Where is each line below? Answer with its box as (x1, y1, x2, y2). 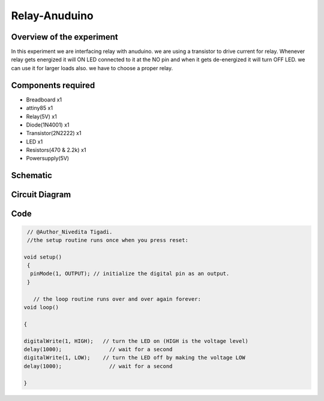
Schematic (11, 170, 52, 181)
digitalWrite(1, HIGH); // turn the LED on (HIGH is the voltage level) (23, 337, 249, 345)
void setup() (23, 253, 62, 261)
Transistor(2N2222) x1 (26, 130, 82, 137)
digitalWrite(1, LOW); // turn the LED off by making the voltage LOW (23, 354, 245, 361)
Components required (11, 80, 95, 90)
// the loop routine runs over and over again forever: (33, 295, 201, 303)
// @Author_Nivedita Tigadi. (27, 228, 113, 235)
